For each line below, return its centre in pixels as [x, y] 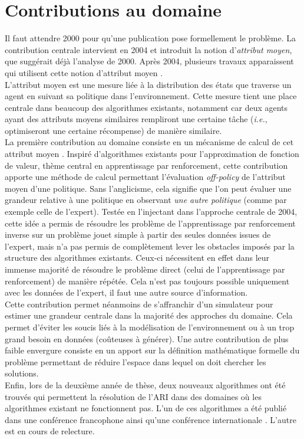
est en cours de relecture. [50, 431]
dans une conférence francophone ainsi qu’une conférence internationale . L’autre [151, 419]
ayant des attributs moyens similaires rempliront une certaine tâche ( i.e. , [136, 119]
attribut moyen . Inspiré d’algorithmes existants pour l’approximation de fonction [152, 154]
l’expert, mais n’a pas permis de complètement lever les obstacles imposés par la [150, 246]
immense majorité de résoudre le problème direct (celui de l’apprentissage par [145, 269]
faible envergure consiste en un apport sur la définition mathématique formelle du [152, 350]
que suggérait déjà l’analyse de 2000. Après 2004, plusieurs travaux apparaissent [149, 61]
